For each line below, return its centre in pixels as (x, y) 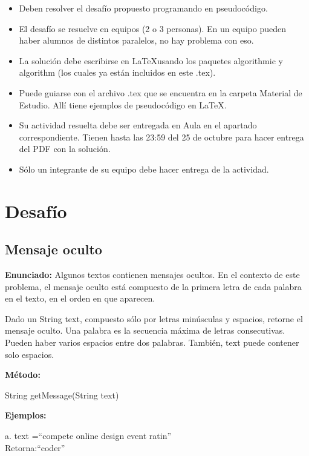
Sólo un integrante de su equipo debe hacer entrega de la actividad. (144, 169)
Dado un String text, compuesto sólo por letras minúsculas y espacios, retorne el (154, 318)
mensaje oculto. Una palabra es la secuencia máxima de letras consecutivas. (145, 330)
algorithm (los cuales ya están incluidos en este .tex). (117, 72)
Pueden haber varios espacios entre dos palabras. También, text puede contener (152, 342)
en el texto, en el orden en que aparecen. (80, 298)
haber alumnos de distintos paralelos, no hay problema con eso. (136, 40)
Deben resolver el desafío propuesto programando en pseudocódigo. (143, 8)
